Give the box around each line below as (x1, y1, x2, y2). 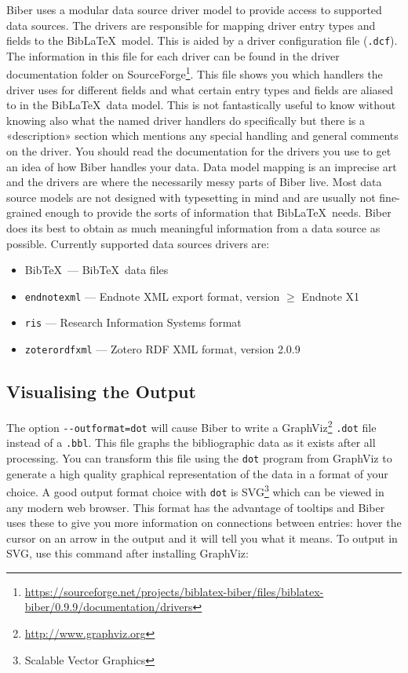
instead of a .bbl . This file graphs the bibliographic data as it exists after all (6, 434, 376, 451)
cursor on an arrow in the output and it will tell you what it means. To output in (6, 529, 398, 546)
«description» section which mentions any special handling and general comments (6, 127, 399, 144)
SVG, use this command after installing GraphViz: (6, 545, 249, 561)
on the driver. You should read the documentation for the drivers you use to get (6, 143, 392, 159)
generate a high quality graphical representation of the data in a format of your (6, 465, 388, 481)
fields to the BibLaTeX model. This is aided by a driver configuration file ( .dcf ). (6, 32, 398, 49)
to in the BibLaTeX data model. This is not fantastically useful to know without (6, 97, 396, 113)
